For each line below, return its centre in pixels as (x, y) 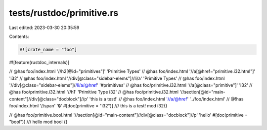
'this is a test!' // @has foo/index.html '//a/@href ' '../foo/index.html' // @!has (166, 99)
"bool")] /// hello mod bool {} (38, 122)
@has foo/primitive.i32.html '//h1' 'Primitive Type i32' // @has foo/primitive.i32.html (94, 92)
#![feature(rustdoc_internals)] (39, 62)
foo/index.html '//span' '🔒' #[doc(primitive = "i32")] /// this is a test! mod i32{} (88, 106)
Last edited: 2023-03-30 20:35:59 (44, 28)
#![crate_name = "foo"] (48, 49)
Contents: (19, 36)
